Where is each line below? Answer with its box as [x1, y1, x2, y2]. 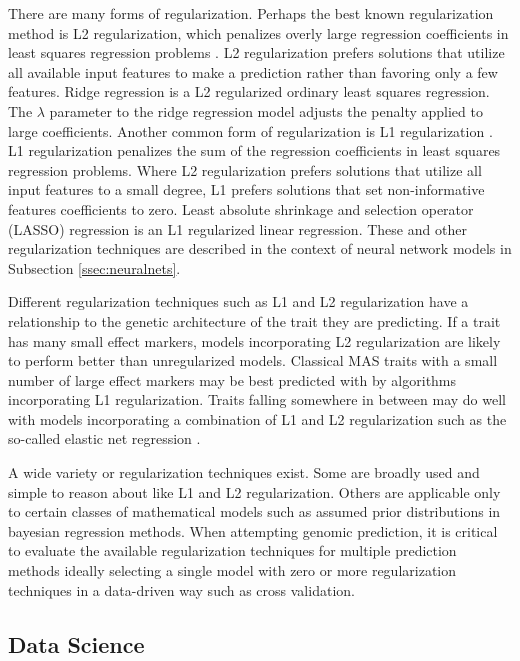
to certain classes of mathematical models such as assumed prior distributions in [8, 501, 501, 522]
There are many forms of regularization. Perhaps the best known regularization [8, 3, 494, 23]
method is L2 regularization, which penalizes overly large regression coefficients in [8, 22, 509, 43]
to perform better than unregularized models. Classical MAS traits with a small [8, 350, 498, 371]
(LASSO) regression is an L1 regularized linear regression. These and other [8, 218, 467, 239]
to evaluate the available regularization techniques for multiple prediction [8, 540, 457, 561]
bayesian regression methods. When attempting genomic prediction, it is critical [8, 520, 498, 541]
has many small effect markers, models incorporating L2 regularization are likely [8, 330, 501, 351]
